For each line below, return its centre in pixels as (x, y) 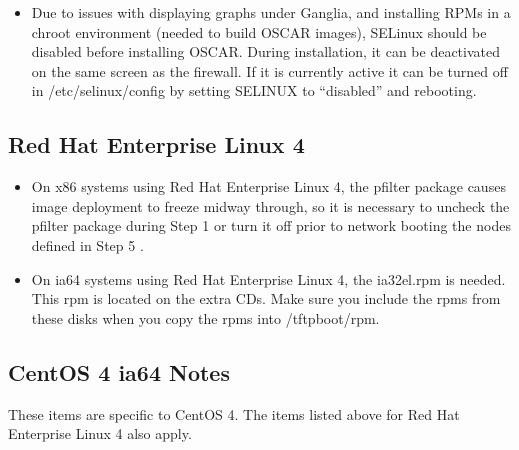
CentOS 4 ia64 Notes (119, 371)
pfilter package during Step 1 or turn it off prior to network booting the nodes (271, 225)
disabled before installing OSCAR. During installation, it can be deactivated (265, 51)
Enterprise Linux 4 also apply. (100, 433)
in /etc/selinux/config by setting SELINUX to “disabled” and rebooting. (254, 90)
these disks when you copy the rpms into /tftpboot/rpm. (205, 317)
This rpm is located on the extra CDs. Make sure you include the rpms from (266, 298)
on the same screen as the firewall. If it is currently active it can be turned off (269, 70)
